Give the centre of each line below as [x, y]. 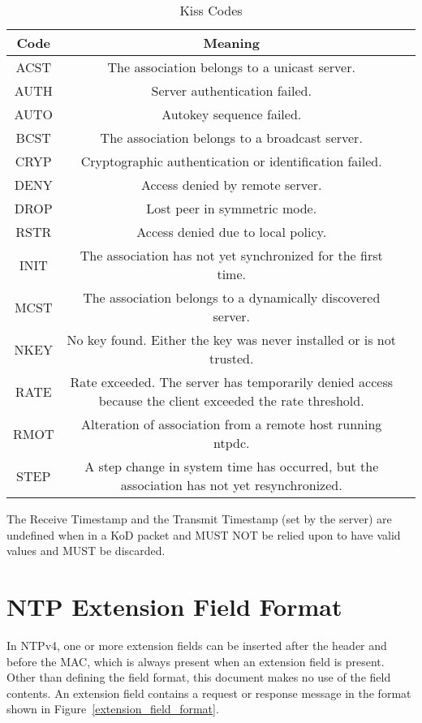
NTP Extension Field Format [174, 606]
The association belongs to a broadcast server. [231, 138]
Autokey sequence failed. [232, 114]
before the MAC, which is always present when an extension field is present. [196, 661]
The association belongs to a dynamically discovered [232, 297]
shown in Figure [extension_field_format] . [113, 709]
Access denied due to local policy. [232, 232]
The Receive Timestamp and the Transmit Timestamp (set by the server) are [199, 519]
